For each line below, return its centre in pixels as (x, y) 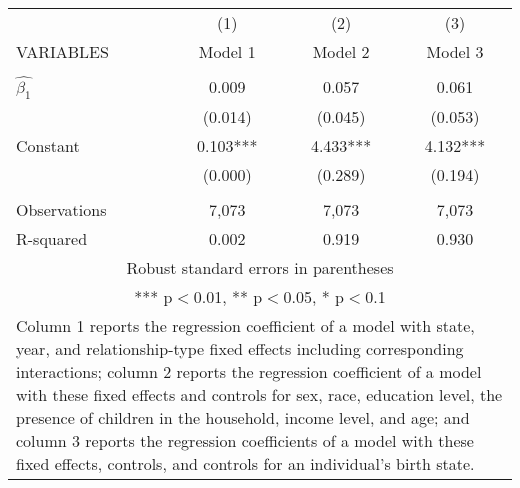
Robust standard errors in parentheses (260, 267)
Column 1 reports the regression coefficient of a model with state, (245, 325)
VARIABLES (62, 51)
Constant (48, 145)
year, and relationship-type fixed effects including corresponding (240, 348)
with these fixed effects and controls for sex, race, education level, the (259, 394)
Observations (61, 209)
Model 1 (227, 51)
